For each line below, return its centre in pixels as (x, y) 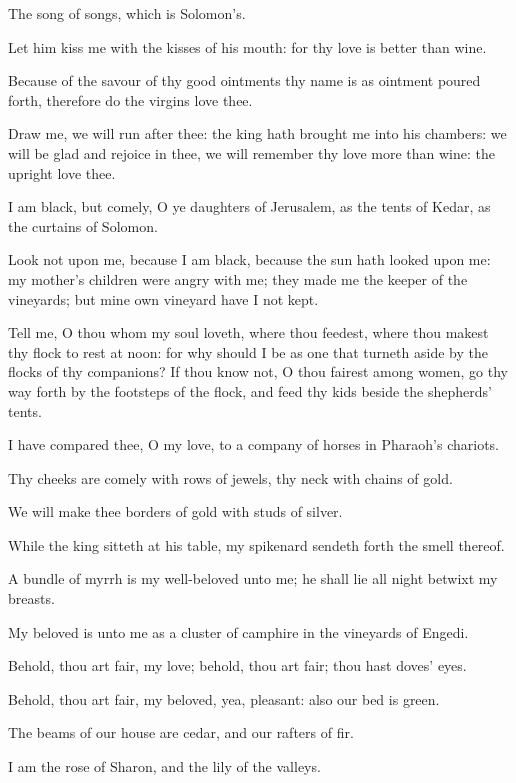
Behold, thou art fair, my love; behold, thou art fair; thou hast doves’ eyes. (237, 665)
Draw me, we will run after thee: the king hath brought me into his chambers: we (257, 133)
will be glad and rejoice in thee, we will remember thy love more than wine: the (252, 152)
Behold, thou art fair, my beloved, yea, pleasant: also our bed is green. (224, 698)
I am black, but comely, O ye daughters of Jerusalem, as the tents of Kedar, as (249, 206)
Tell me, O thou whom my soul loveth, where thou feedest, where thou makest (248, 332)
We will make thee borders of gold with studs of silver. (175, 511)
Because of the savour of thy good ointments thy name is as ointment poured (244, 80)
